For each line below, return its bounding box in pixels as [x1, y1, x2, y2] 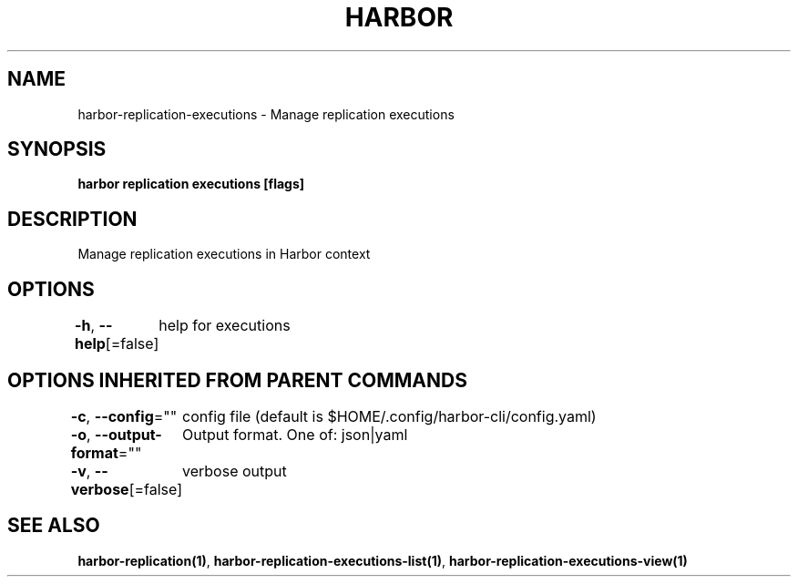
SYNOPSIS [7, 138, 107, 161]
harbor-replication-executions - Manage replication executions [77, 106, 455, 122]
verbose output [182, 461, 287, 480]
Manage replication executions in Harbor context [77, 246, 371, 262]
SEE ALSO [7, 514, 100, 538]
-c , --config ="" [70, 406, 178, 425]
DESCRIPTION [7, 207, 138, 231]
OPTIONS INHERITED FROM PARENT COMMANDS [7, 368, 467, 392]
